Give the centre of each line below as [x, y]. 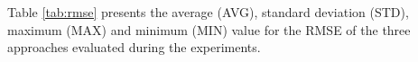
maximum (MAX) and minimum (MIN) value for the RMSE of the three [209, 29]
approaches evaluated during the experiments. [134, 47]
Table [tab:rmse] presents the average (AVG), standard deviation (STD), [208, 12]
